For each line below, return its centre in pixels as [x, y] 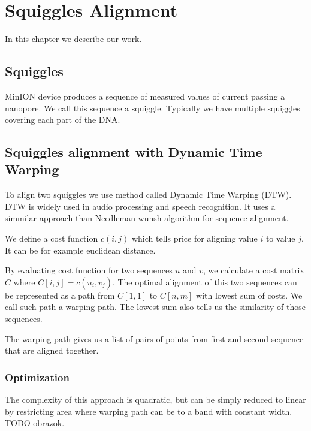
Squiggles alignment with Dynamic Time [134, 152]
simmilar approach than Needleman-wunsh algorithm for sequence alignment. [147, 218]
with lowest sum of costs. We [249, 295]
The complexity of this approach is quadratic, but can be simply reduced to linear [155, 400]
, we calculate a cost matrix [254, 270]
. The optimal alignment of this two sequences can [205, 281]
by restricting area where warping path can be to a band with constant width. [149, 411]
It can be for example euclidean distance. [80, 250]
